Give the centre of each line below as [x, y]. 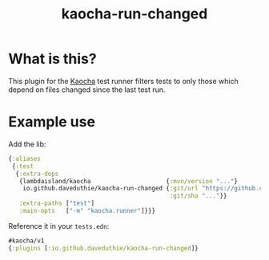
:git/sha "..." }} [198, 196]
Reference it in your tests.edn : [59, 226]
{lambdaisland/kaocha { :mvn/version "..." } [128, 181]
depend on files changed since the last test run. [87, 90]
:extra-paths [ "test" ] [56, 204]
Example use [52, 122]
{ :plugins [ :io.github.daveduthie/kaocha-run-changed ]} [103, 248]
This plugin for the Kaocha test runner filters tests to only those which [123, 81]
